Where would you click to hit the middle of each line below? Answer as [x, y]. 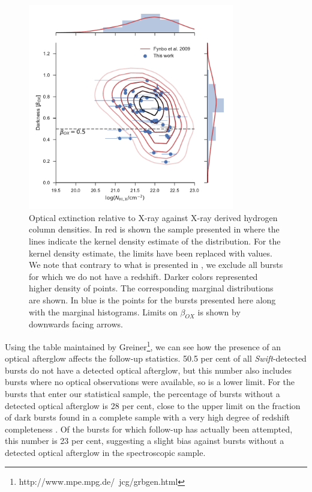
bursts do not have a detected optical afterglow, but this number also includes [148, 370]
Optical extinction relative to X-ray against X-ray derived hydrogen [153, 217]
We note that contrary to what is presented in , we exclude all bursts [156, 265]
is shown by [219, 311]
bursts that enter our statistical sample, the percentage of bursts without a [142, 393]
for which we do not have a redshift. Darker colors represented [143, 276]
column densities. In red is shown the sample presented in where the [154, 229]
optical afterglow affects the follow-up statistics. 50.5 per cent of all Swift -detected [156, 358]
